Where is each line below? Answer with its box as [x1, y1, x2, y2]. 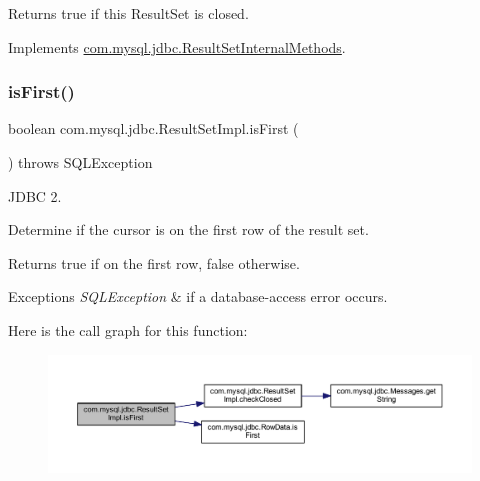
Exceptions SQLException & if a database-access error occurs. [8, 286, 388, 307]
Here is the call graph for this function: [8, 319, 248, 340]
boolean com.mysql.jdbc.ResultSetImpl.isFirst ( [8, 118, 299, 139]
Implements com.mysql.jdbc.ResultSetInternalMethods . [8, 36, 346, 57]
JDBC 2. [8, 185, 62, 206]
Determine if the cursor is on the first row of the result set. [8, 219, 369, 240]
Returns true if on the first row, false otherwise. [8, 252, 300, 273]
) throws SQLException [8, 152, 153, 172]
